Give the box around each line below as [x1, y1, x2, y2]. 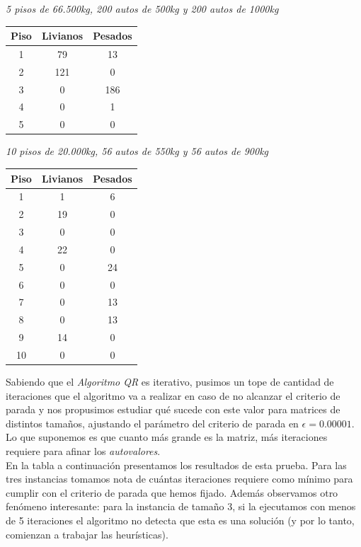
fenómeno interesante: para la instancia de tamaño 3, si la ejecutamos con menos [6, 499, 356, 514]
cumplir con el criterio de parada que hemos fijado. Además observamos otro [6, 485, 338, 500]
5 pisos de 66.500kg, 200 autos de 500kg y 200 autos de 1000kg [6, 1, 279, 16]
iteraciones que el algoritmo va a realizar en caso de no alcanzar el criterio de [6, 388, 340, 403]
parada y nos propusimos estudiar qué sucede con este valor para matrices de [6, 402, 340, 417]
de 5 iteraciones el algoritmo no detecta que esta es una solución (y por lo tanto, [6, 512, 355, 527]
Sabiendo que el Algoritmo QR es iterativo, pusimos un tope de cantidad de [6, 374, 334, 389]
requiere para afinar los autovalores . [6, 444, 161, 458]
